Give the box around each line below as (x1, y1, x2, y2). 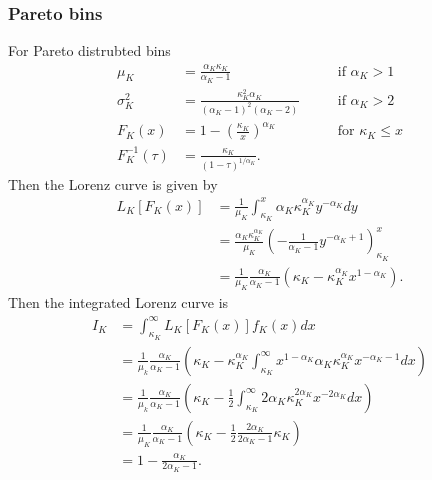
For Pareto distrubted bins (8, 40, 171, 61)
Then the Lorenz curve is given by (8, 173, 218, 194)
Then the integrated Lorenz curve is (8, 292, 229, 313)
